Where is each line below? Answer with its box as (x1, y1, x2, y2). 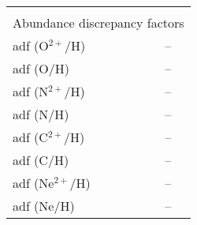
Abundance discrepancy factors (13, 13, 184, 32)
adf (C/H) (13, 151, 69, 169)
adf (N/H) (13, 105, 69, 123)
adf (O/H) (13, 59, 70, 77)
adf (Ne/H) (13, 197, 75, 215)
